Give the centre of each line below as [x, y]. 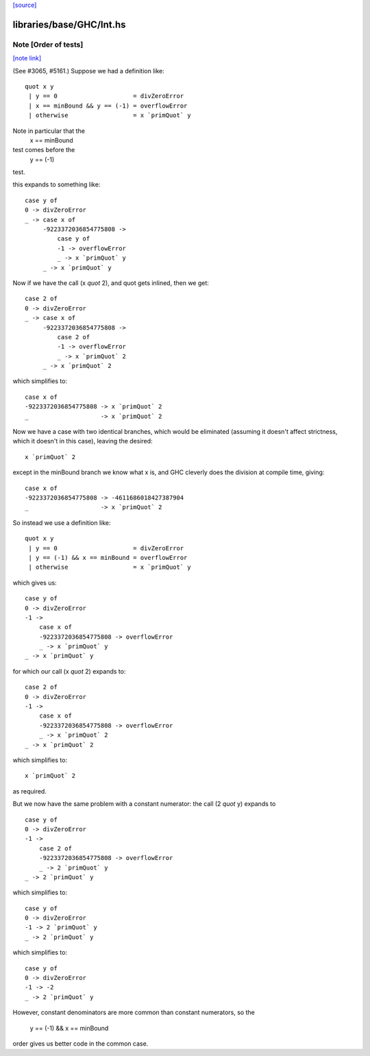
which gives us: [35, 582]
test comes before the [44, 150]
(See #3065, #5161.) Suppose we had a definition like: [88, 71]
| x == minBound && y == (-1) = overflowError [108, 106]
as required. [30, 791]
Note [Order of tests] [48, 45]
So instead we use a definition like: [62, 523]
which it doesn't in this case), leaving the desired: [83, 441]
